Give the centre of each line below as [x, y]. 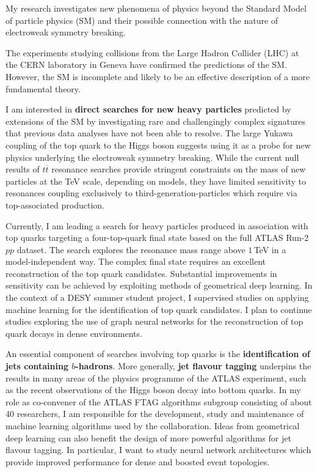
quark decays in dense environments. [74, 333]
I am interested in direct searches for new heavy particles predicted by [148, 109]
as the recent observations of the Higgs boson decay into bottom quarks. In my [153, 390]
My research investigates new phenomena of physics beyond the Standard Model [156, 8]
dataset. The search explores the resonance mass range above [131, 249]
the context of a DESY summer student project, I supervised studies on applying [157, 297]
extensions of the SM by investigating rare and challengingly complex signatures [155, 121]
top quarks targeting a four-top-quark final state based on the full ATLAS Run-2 [157, 238]
